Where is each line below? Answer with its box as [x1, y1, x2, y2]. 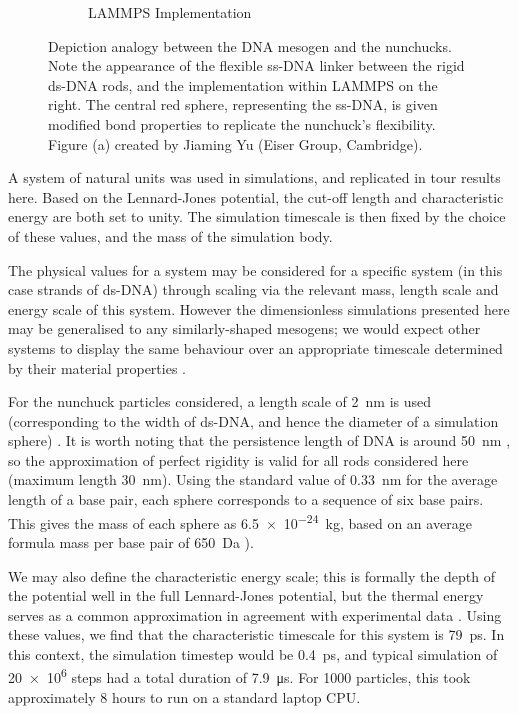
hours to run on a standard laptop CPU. [111, 686, 361, 707]
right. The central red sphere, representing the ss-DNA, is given [48, 94, 438, 115]
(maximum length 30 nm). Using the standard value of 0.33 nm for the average [8, 469, 498, 490]
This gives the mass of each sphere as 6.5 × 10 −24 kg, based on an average [8, 509, 472, 533]
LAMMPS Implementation [88, 2, 252, 22]
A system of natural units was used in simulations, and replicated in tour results [8, 167, 501, 188]
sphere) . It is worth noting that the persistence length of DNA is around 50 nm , [8, 430, 511, 451]
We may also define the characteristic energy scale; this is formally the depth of [8, 565, 496, 586]
